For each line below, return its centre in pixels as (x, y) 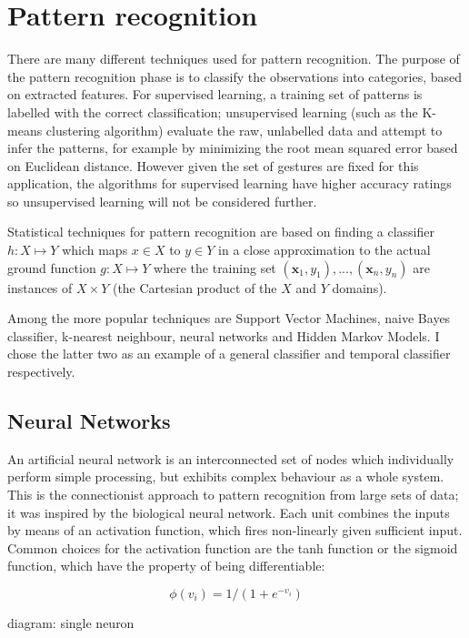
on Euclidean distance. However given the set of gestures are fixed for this (213, 165)
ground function (52, 267)
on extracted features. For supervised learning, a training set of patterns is (215, 94)
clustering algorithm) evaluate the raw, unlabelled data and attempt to (244, 130)
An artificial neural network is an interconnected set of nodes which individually (231, 458)
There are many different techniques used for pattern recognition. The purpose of (234, 59)
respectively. (41, 372)
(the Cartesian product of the (195, 287)
